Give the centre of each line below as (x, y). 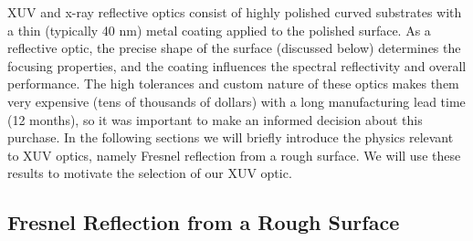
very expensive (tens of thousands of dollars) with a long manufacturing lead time (236, 101)
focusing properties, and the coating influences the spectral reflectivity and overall (237, 65)
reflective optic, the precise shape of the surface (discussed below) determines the (234, 48)
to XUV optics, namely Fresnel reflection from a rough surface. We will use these (234, 155)
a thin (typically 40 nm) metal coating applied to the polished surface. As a (219, 30)
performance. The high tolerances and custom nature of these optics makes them (233, 84)
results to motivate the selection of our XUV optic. (150, 173)
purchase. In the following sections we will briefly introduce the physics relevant (231, 137)
